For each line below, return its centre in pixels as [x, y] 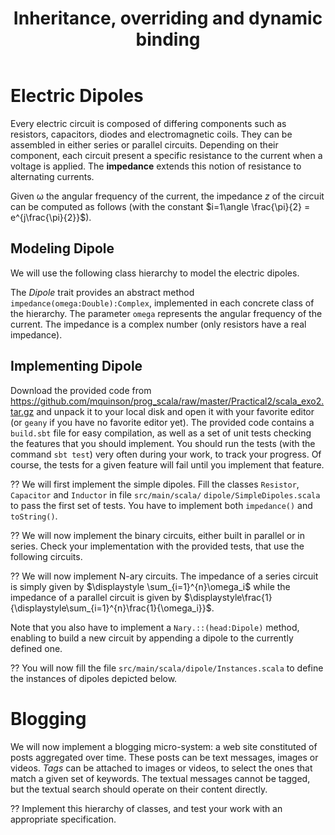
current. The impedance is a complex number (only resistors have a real [158, 324]
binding [168, 39]
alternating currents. [52, 176]
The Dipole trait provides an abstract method [102, 292]
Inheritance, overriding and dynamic [168, 18]
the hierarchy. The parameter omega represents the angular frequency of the [166, 313]
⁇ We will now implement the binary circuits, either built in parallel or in [158, 535]
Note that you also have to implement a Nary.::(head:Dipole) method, [155, 627]
